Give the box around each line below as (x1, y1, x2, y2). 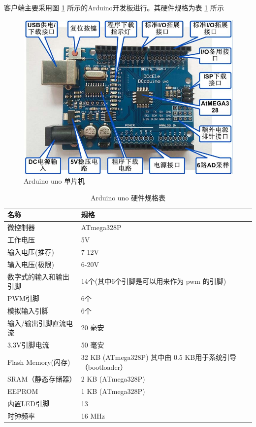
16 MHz (81, 410, 105, 421)
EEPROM (7, 386, 38, 396)
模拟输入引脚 (7, 305, 49, 315)
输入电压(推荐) (7, 246, 54, 257)
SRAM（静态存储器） (7, 374, 76, 384)
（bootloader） (81, 361, 128, 372)
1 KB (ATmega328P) (81, 386, 145, 396)
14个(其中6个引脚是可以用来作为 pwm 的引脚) (81, 276, 226, 286)
